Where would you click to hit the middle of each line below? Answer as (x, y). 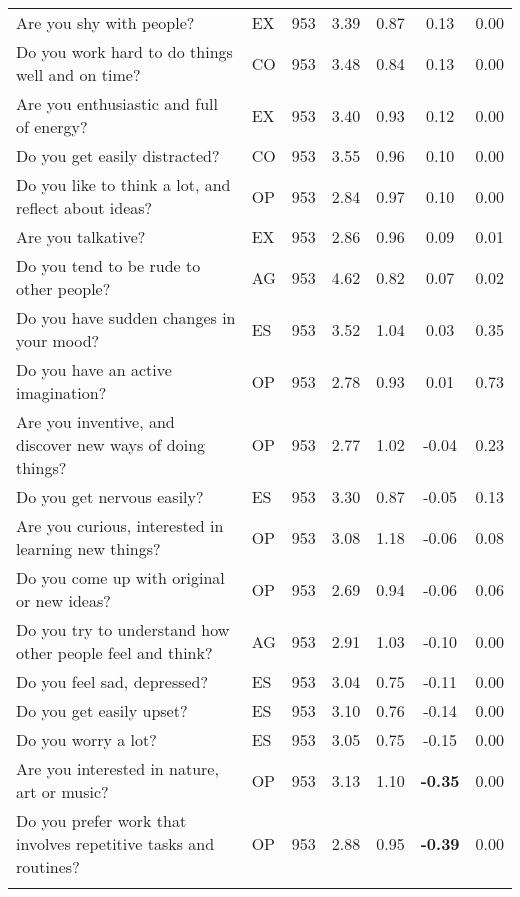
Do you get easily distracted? (118, 155)
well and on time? (78, 74)
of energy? (52, 126)
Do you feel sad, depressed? (112, 681)
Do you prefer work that (101, 820)
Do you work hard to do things (124, 51)
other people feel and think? (114, 652)
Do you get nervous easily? (110, 496)
